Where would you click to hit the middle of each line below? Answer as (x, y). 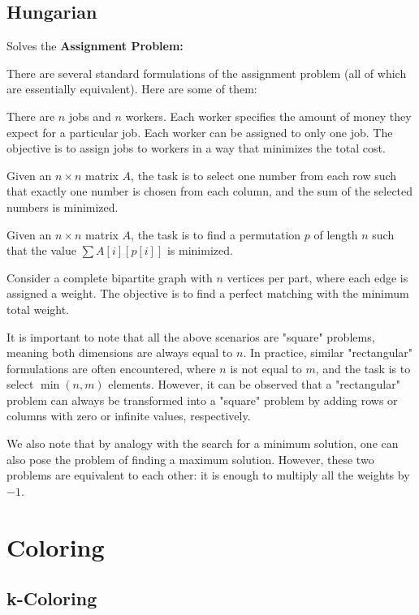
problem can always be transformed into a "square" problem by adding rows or (202, 400)
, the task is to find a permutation (216, 234)
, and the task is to (363, 368)
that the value (41, 250)
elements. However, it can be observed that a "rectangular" (254, 384)
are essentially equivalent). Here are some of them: (132, 89)
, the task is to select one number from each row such (264, 175)
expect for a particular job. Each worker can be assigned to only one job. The (200, 132)
